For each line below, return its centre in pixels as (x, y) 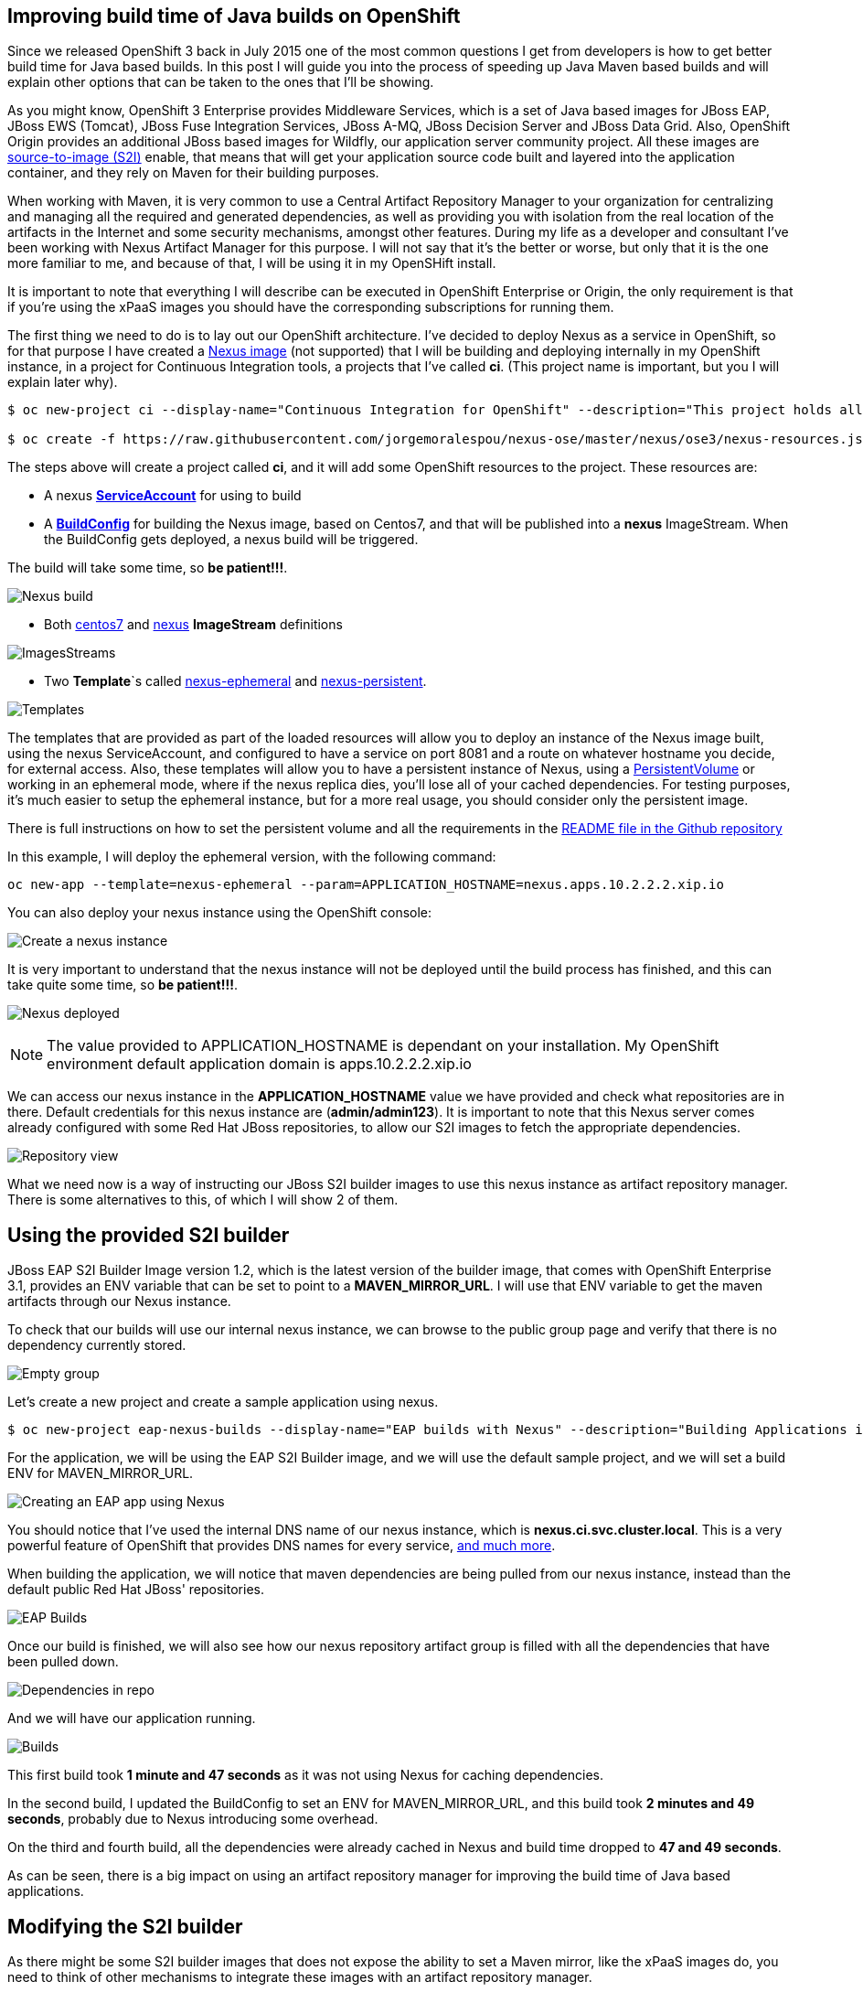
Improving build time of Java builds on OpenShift (234, 16)
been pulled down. (63, 1662)
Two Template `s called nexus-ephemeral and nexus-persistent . (235, 681)
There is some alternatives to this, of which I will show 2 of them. (203, 1200)
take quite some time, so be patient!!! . (123, 985)
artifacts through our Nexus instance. (119, 1301)
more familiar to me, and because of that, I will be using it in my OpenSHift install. (252, 263)
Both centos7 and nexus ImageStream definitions (193, 625)
